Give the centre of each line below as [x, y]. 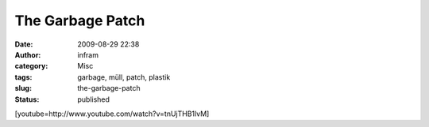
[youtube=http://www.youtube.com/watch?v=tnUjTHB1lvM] [112, 114]
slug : [23, 88]
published [94, 99]
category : [31, 66]
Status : [27, 99]
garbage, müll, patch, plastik [124, 77]
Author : [28, 54]
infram [88, 54]
